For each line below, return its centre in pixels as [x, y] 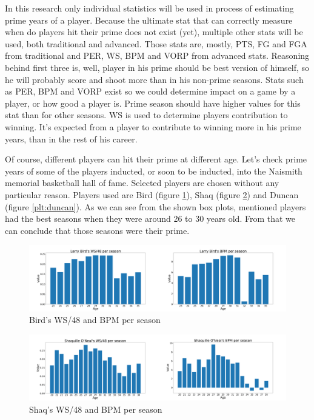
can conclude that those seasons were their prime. [97, 230]
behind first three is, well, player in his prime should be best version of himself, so [157, 67]
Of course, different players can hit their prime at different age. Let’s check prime [156, 159]
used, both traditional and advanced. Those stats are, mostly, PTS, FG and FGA [156, 43]
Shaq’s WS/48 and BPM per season [96, 409]
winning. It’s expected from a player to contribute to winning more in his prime [153, 126]
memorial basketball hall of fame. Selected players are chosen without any [142, 183]
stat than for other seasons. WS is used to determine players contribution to [146, 115]
